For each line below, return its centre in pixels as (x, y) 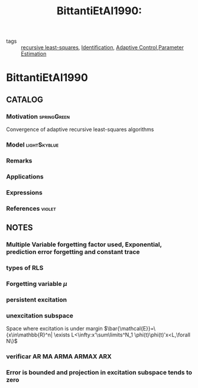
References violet (31, 208)
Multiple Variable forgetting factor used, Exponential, (84, 244)
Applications (25, 176)
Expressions (24, 192)
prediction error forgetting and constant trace (73, 252)
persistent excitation (36, 300)
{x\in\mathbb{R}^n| (30, 335)
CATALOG (25, 99)
